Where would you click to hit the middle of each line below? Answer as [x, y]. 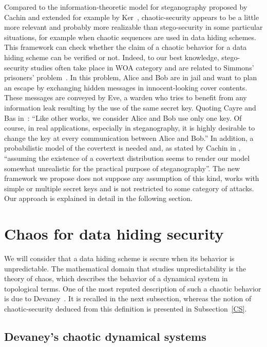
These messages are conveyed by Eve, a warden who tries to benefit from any [126, 97]
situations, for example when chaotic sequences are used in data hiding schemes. [130, 37]
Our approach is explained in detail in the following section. [98, 198]
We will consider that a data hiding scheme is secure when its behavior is [119, 258]
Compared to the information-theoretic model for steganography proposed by [126, 7]
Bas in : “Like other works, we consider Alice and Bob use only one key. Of [123, 117]
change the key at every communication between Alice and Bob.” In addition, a [129, 138]
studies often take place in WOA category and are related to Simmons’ [142, 67]
